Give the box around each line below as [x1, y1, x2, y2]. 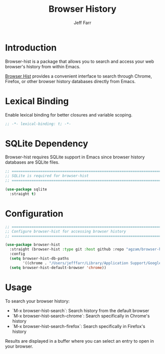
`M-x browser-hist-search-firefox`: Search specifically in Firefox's [12, 323, 146, 329]
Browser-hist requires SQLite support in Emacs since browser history [5, 154, 145, 160]
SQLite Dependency [5, 138, 88, 149]
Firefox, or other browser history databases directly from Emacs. [5, 78, 136, 84]
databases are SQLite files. [5, 159, 60, 165]
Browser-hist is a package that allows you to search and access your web [5, 58, 154, 64]
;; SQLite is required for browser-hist [5, 174, 89, 178]
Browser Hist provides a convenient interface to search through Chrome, [5, 73, 152, 79]
